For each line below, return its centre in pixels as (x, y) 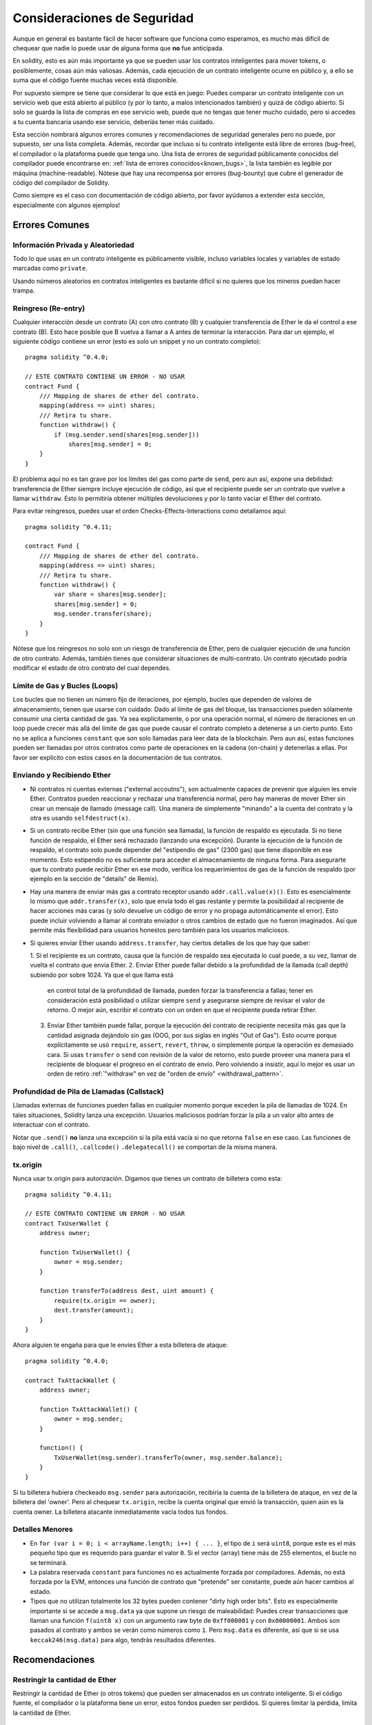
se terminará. (49, 1562)
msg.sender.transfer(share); (103, 614)
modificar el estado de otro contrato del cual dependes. (92, 668)
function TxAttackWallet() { (88, 1409)
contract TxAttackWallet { (71, 1380)
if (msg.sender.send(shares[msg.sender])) (127, 434)
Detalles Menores (43, 1530)
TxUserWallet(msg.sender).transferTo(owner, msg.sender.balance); (168, 1457)
